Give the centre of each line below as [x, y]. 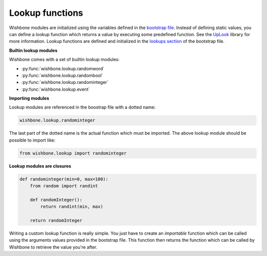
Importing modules [29, 98]
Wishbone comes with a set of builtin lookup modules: [64, 60]
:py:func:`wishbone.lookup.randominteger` [65, 82]
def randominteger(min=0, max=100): [64, 179]
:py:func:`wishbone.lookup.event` [56, 89]
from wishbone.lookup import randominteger [73, 153]
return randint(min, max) [72, 207]
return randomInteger [56, 220]
